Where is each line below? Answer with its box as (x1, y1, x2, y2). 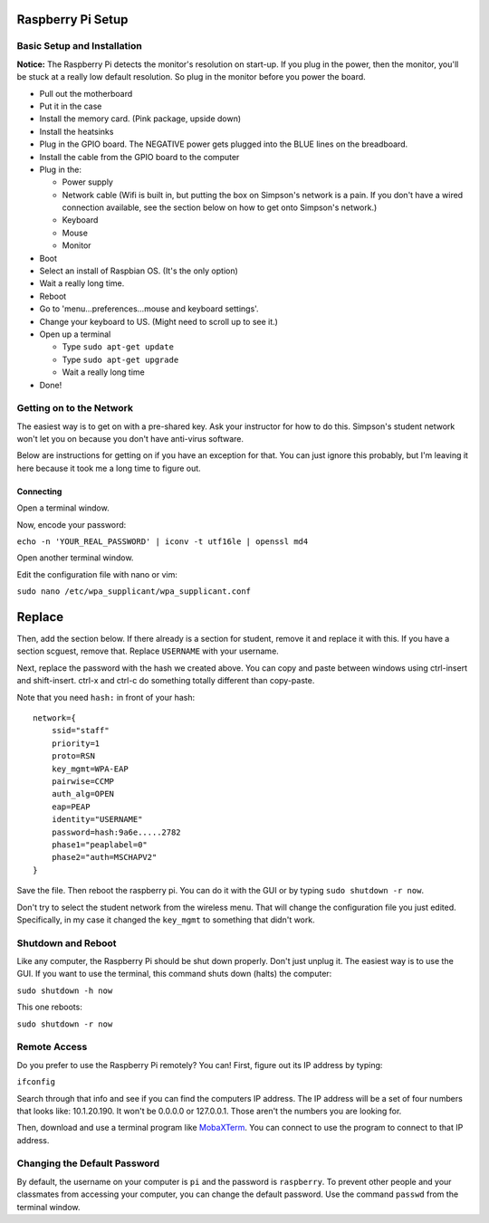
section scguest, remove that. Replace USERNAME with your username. (16, 645, 280, 656)
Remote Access (16, 1041, 88, 1054)
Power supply (62, 177, 113, 187)
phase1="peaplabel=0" (51, 839, 149, 850)
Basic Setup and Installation (16, 40, 142, 53)
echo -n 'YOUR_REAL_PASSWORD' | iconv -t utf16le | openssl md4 (16, 537, 309, 547)
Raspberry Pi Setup (16, 12, 129, 27)
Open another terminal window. (16, 552, 134, 563)
